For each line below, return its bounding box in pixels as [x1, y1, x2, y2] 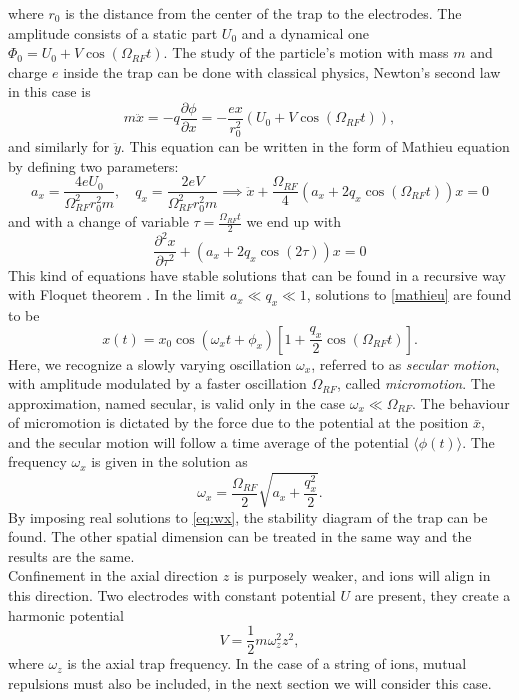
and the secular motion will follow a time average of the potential [8, 431, 409, 452]
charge [8, 61, 48, 82]
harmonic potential [8, 604, 124, 625]
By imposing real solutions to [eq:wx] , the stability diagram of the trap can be [8, 506, 488, 527]
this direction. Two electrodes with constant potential [8, 584, 336, 605]
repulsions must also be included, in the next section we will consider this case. [8, 672, 492, 693]
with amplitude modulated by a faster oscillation [8, 373, 307, 394]
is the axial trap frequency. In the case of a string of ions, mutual [67, 653, 467, 674]
